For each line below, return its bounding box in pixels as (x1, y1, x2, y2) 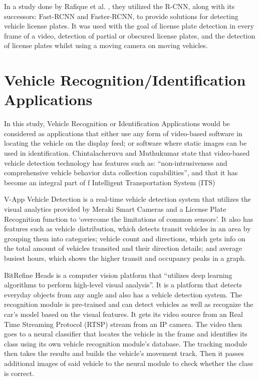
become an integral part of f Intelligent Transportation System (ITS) (4, 177, 215, 187)
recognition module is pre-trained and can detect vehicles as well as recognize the (4, 299, 253, 309)
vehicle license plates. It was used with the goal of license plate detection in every (4, 21, 254, 31)
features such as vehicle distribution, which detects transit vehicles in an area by (4, 223, 251, 234)
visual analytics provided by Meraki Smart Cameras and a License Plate (4, 204, 226, 214)
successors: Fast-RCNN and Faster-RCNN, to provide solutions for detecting (4, 11, 238, 21)
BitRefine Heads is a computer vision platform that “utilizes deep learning (4, 269, 232, 280)
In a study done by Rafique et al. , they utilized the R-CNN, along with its (4, 1, 235, 11)
